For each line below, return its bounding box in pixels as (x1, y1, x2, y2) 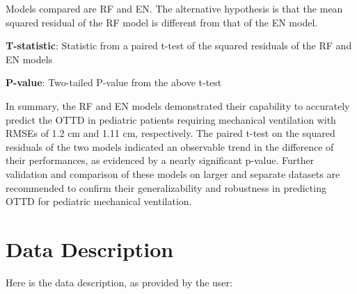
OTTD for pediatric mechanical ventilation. (6, 194, 192, 209)
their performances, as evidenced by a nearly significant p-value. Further (6, 153, 315, 168)
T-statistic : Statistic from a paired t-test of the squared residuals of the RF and (6, 38, 352, 53)
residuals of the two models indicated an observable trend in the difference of (6, 139, 334, 154)
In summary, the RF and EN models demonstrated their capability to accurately (6, 98, 350, 113)
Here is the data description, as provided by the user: (6, 275, 232, 289)
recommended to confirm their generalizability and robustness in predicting (6, 180, 326, 195)
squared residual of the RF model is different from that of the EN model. (6, 15, 318, 29)
